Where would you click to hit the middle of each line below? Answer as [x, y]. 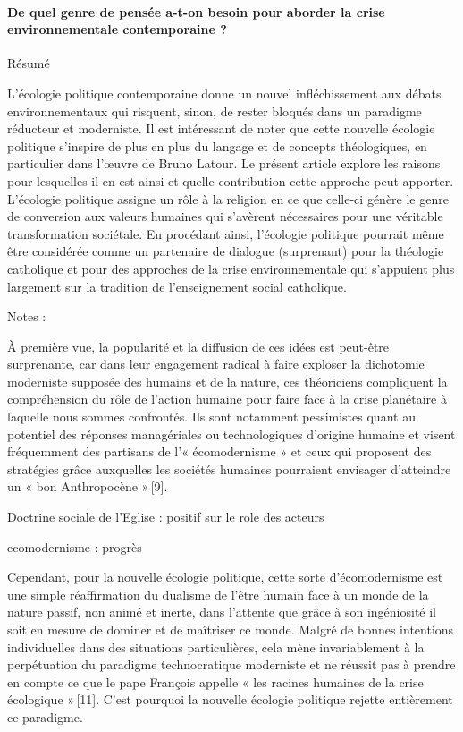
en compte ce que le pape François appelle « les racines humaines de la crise [215, 681]
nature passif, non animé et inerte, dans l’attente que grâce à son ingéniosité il [222, 612]
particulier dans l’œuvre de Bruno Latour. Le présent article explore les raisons [224, 163]
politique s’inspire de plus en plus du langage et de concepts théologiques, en [217, 145]
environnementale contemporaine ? [117, 29]
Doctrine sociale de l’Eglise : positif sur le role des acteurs [166, 517]
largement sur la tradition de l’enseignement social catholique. [177, 286]
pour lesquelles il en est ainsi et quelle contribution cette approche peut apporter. [231, 180]
